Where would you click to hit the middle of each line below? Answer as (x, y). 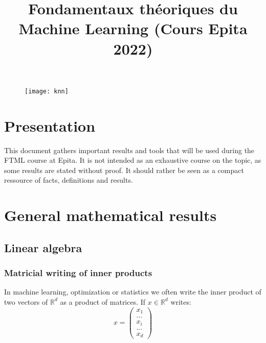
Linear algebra (43, 247)
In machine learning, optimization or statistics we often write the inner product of (133, 292)
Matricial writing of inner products (78, 272)
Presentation (50, 125)
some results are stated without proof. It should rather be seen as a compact (124, 170)
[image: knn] (47, 91)
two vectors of (26, 301)
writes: (181, 301)
